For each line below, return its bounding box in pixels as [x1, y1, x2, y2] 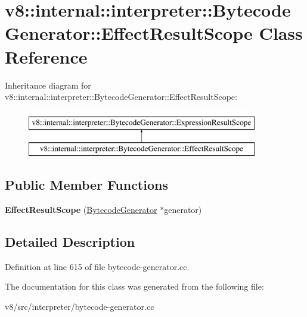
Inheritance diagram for [5, 79, 91, 91]
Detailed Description [5, 233, 135, 251]
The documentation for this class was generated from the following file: [5, 280, 264, 293]
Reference [5, 44, 88, 68]
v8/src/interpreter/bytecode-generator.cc [5, 300, 154, 313]
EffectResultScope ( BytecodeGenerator [5, 203, 157, 216]
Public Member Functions [5, 175, 168, 194]
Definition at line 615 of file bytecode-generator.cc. [5, 260, 190, 272]
